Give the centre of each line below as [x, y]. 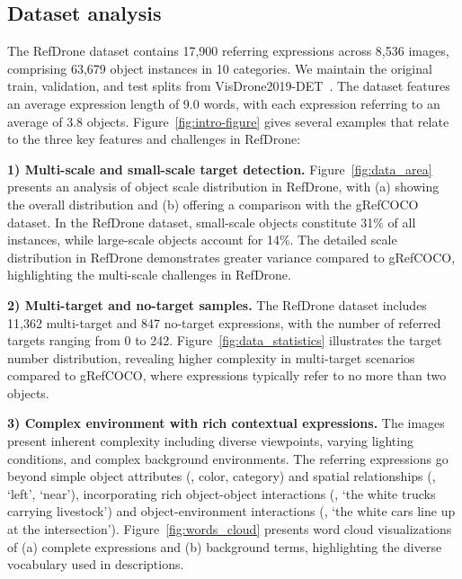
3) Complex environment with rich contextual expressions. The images [226, 423]
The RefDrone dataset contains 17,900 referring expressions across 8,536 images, [228, 51]
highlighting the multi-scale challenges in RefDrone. [149, 275]
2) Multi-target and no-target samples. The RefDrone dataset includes [217, 304]
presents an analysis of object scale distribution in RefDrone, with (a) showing [223, 187]
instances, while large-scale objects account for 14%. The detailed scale [202, 240]
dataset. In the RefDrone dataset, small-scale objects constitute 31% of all [212, 222]
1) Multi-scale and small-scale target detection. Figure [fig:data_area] [220, 169]
